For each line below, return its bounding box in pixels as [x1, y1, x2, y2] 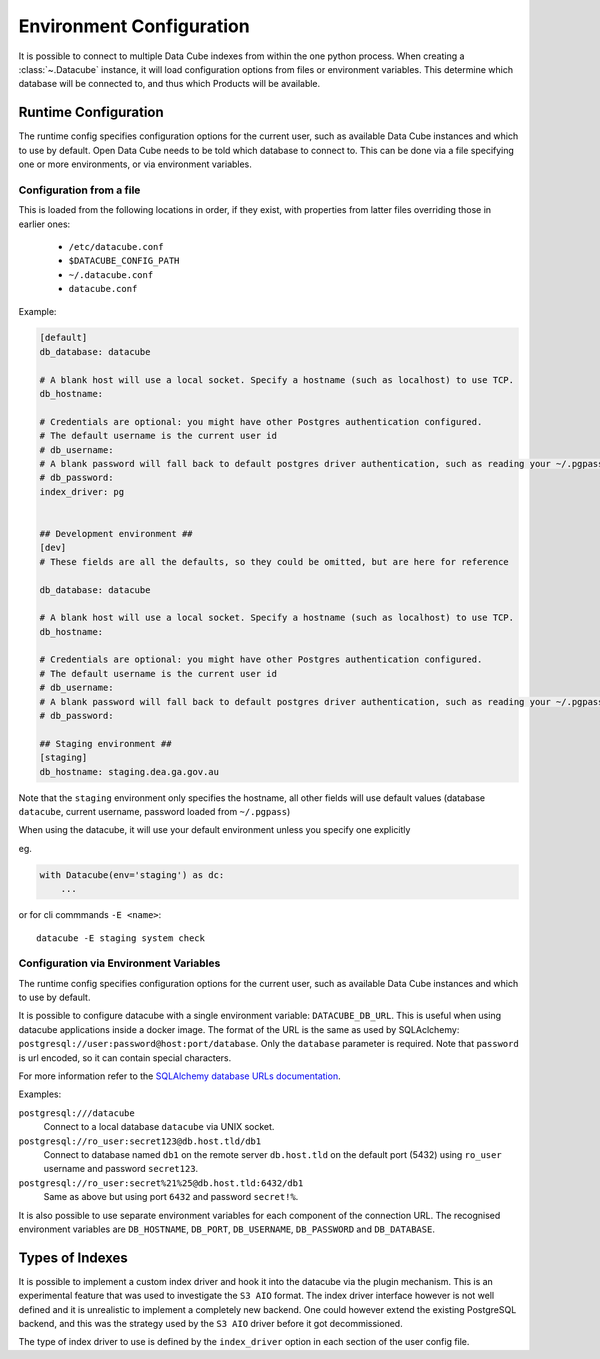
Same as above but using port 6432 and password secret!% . [43, 1191, 299, 1203]
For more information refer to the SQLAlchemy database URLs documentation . [18, 1070, 341, 1082]
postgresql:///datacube [18, 1107, 135, 1119]
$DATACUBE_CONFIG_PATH [68, 255, 180, 267]
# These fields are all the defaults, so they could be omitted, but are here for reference [39, 556, 509, 567]
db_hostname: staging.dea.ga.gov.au [39, 766, 220, 777]
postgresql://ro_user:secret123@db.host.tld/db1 [18, 1135, 262, 1147]
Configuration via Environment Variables [18, 956, 221, 970]
